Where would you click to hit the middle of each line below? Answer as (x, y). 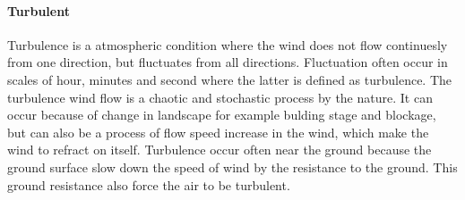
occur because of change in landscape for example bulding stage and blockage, (222, 115)
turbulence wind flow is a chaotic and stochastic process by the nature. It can (220, 97)
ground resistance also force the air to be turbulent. (149, 184)
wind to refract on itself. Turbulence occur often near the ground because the (220, 150)
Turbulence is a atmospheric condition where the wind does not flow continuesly (228, 44)
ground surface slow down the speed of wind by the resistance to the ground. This (232, 167)
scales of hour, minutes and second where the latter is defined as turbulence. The (230, 79)
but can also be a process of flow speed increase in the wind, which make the (218, 132)
